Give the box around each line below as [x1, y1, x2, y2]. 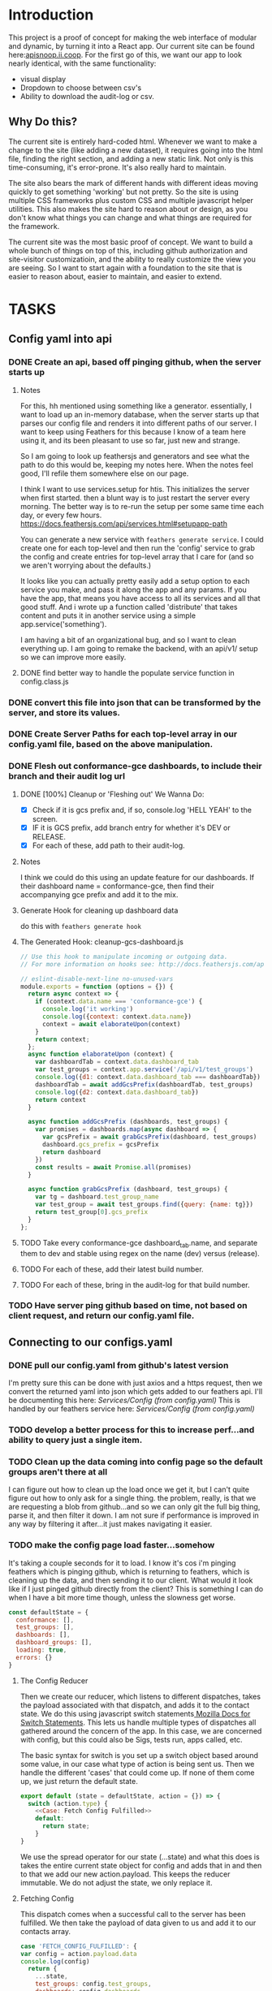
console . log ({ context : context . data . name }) [41, 1013, 192, 1021]
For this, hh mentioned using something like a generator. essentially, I [19, 400, 252, 411]
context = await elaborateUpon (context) [41, 1020, 181, 1028]
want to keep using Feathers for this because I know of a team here [19, 426, 246, 436]
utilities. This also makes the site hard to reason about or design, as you [8, 204, 248, 214]
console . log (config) [19, 1957, 90, 1966]
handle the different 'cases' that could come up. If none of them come [19, 1768, 255, 1777]
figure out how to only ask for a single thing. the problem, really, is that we [8, 1493, 257, 1503]
